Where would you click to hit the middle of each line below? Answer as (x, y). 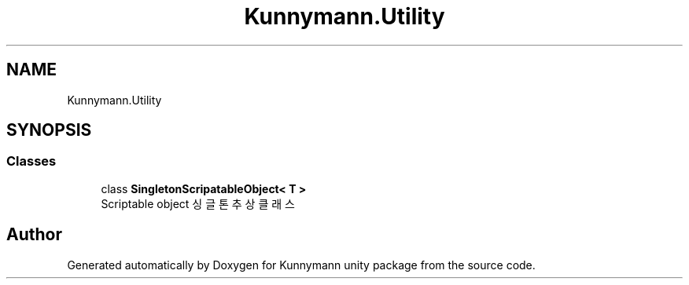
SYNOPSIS (49, 130)
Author (34, 235)
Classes (31, 161)
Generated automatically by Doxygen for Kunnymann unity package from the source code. (301, 265)
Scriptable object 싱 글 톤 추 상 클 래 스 (198, 203)
